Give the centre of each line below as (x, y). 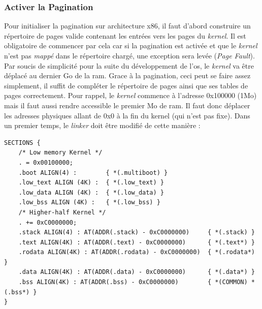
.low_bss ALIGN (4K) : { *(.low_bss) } (89, 203)
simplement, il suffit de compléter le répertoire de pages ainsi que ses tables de (126, 85)
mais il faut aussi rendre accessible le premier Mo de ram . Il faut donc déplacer (127, 105)
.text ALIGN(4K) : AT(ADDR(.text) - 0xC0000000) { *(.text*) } (137, 242)
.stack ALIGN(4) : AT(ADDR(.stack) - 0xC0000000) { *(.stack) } (137, 233)
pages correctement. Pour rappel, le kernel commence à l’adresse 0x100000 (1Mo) (130, 95)
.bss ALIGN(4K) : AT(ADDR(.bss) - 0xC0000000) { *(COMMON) (133, 282)
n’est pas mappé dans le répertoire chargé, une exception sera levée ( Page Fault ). (129, 55)
